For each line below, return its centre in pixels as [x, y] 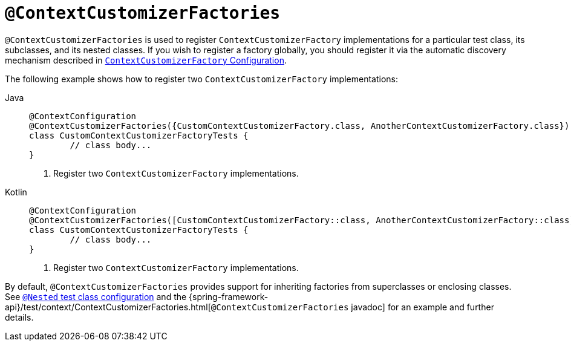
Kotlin [16, 192]
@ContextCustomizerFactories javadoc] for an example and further [352, 307]
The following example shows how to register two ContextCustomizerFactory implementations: [201, 79]
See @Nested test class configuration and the [96, 296]
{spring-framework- [229, 296]
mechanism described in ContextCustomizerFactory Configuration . [146, 60]
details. [19, 317]
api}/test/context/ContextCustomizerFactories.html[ [108, 307]
